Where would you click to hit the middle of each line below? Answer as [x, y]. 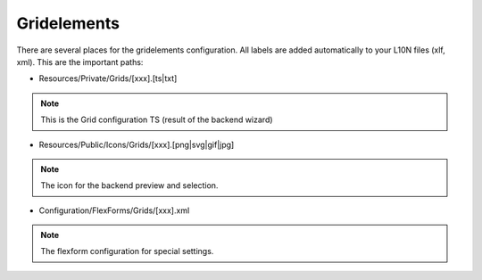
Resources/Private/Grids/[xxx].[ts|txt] [108, 78]
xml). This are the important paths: [80, 62]
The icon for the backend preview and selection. [129, 185]
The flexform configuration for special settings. [127, 251]
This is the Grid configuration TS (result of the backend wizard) [157, 119]
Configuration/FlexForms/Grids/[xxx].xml [114, 210]
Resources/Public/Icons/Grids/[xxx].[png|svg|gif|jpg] [137, 144]
